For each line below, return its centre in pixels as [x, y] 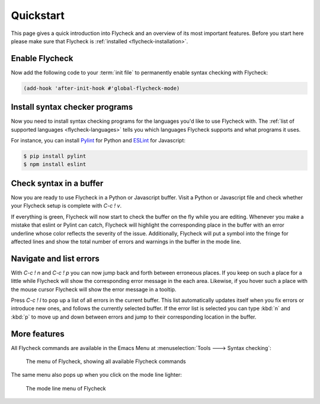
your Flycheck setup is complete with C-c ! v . [66, 206]
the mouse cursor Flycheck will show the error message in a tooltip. [94, 289]
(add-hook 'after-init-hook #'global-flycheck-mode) [102, 88]
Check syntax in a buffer [57, 183]
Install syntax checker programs [72, 107]
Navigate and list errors [55, 258]
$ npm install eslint [55, 164]
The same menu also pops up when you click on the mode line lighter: [96, 375]
